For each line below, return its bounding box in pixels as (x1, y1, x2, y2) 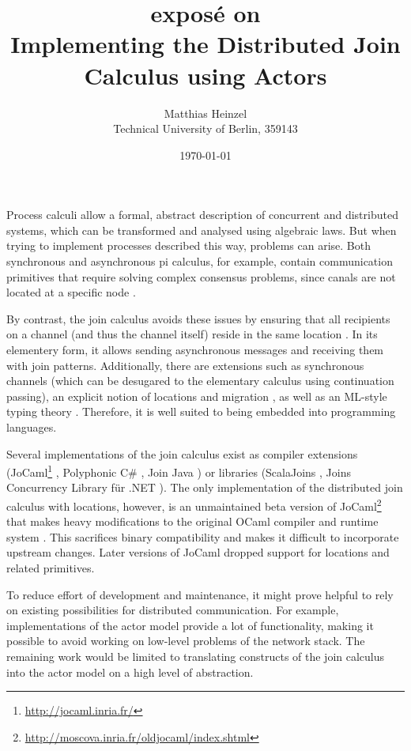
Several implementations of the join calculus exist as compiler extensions (6, 445, 358, 462)
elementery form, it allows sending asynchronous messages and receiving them (6, 342, 384, 358)
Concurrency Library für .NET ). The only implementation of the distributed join (6, 479, 403, 496)
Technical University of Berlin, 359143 (113, 120, 298, 137)
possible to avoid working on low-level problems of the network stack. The (6, 632, 365, 649)
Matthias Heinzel (164, 104, 247, 121)
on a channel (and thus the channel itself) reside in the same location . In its (6, 326, 378, 342)
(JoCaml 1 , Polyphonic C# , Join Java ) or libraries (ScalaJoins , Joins (6, 462, 351, 480)
